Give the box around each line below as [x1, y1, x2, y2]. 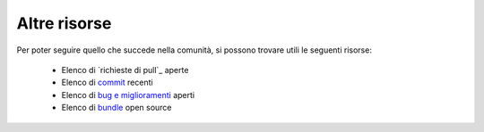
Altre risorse [16, 13, 112, 33]
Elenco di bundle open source [61, 103, 172, 113]
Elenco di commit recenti [61, 77, 153, 88]
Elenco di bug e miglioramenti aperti [61, 89, 195, 100]
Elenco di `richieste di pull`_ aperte [61, 64, 189, 75]
